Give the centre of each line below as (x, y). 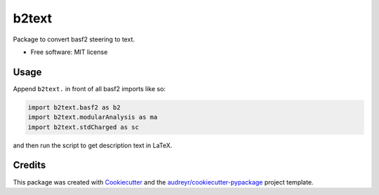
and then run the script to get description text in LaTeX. (93, 145)
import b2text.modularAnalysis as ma (93, 117)
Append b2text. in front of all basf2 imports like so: (89, 88)
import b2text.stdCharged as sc (84, 127)
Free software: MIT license (69, 52)
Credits (29, 165)
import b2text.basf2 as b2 (74, 107)
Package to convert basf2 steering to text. (74, 39)
